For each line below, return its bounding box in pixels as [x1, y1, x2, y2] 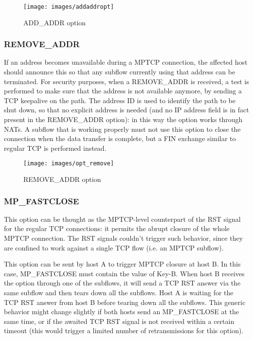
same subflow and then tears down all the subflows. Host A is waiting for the [4, 287, 234, 298]
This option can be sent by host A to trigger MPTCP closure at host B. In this [4, 259, 241, 269]
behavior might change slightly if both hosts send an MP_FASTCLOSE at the [4, 306, 239, 317]
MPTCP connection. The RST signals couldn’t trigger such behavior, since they [4, 233, 243, 243]
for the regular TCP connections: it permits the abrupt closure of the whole [4, 223, 230, 233]
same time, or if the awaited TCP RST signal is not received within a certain [4, 316, 235, 326]
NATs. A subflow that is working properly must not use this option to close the [4, 124, 241, 134]
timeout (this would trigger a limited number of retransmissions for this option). [4, 325, 244, 336]
